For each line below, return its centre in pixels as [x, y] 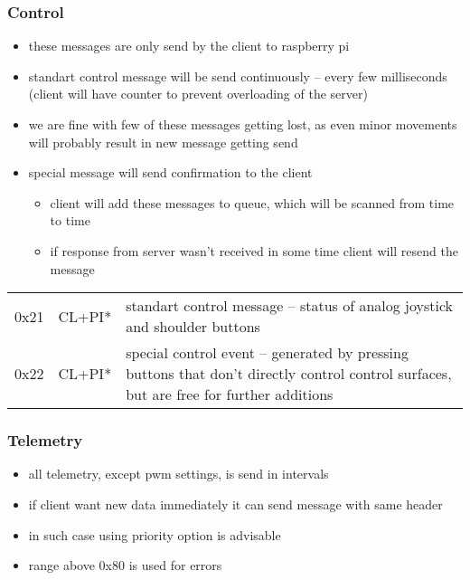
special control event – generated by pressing [267, 353]
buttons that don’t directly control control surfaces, [289, 374]
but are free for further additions [230, 395]
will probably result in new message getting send [163, 142]
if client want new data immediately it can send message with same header [235, 504]
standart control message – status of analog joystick [290, 306]
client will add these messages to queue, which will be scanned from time [252, 202]
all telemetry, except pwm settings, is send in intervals [179, 474]
